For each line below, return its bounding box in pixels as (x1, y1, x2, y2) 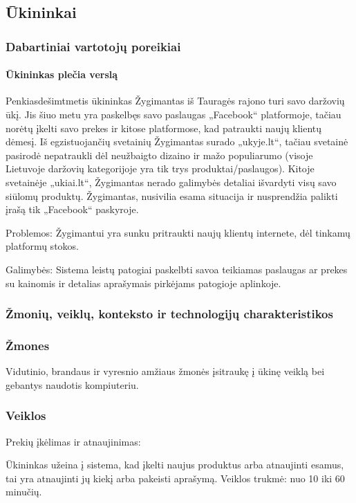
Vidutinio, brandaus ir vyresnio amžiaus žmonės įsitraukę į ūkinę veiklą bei (6, 364, 325, 378)
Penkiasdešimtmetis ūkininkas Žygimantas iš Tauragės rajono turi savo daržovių (6, 93, 345, 108)
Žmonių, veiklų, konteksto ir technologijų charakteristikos (6, 305, 333, 322)
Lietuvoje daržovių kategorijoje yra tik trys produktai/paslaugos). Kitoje (6, 161, 315, 176)
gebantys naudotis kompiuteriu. (6, 377, 139, 392)
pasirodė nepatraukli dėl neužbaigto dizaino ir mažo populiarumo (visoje (6, 147, 313, 162)
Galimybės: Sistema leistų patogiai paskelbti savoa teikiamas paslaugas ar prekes (6, 262, 348, 276)
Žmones (6, 336, 50, 354)
